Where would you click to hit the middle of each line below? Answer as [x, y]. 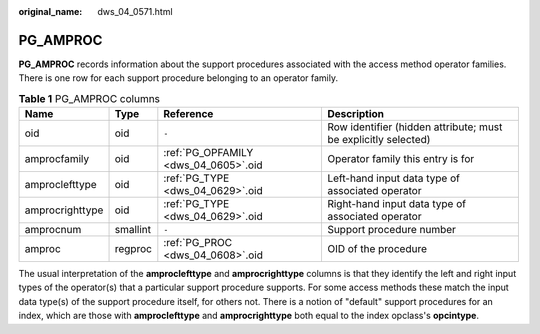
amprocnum [53, 230]
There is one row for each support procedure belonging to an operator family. [178, 78]
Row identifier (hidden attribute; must [414, 127]
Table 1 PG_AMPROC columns [89, 98]
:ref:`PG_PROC [198, 243]
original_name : [50, 11]
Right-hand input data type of [396, 204]
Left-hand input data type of [393, 178]
